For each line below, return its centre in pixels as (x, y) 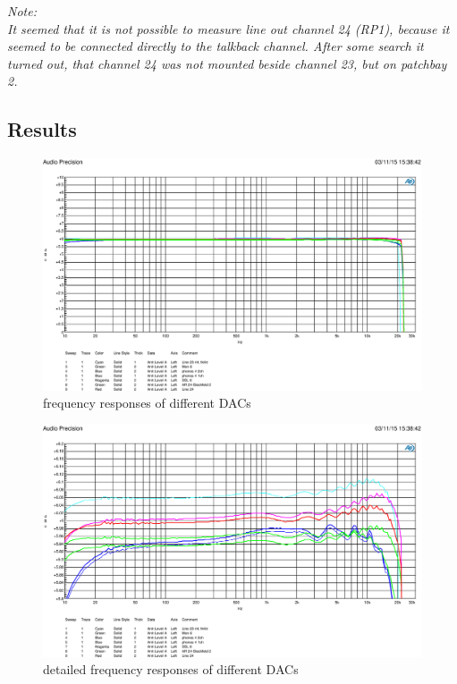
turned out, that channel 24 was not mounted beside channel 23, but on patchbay (227, 63)
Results (42, 129)
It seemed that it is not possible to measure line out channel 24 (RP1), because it (228, 28)
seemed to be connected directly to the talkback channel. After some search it (216, 46)
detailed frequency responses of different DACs (171, 669)
